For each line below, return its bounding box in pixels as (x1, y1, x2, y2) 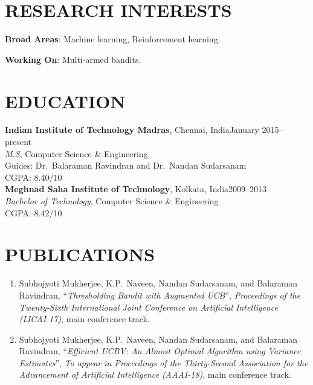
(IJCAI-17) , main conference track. (19, 312, 150, 325)
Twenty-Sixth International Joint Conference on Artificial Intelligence (19, 300, 278, 313)
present (5, 135, 32, 148)
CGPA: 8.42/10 (5, 206, 62, 219)
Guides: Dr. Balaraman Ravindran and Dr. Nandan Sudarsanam (5, 159, 247, 172)
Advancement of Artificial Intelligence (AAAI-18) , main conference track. (19, 368, 291, 381)
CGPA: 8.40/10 (5, 170, 62, 183)
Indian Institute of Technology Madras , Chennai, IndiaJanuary (5, 123, 259, 136)
